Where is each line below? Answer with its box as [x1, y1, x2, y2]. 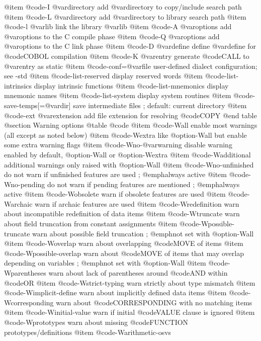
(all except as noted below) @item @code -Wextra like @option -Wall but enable [4, 129, 247, 140]
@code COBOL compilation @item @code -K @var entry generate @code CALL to [4, 50, 249, 61]
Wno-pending [4, 179, 45, 189]
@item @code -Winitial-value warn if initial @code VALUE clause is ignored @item [4, 307, 255, 317]
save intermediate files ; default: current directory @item [73, 100, 247, 110]
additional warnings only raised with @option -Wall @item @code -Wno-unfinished [4, 159, 254, 169]
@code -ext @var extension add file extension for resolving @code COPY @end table [4, 110, 257, 120]
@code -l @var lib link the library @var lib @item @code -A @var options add [4, 21, 232, 32]
